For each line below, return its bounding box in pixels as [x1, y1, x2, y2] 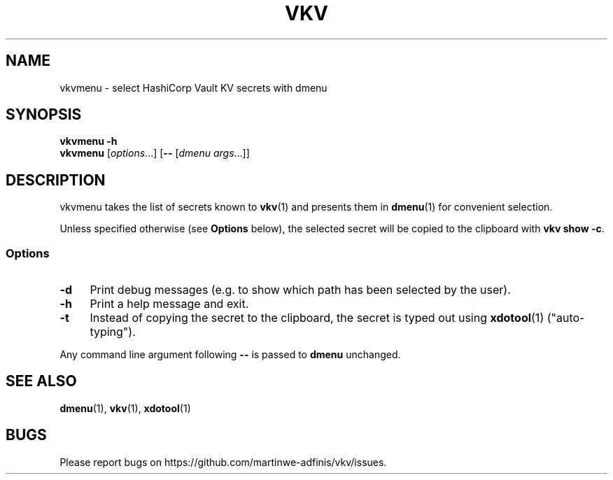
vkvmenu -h [59, 135, 118, 148]
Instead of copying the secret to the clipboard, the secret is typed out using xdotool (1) [90, 311, 544, 325]
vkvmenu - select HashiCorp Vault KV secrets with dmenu [59, 81, 327, 94]
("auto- [547, 311, 585, 325]
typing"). [90, 325, 136, 339]
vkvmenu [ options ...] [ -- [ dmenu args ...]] [59, 147, 250, 160]
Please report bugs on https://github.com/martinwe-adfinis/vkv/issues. [59, 456, 387, 468]
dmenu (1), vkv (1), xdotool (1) [59, 402, 191, 414]
